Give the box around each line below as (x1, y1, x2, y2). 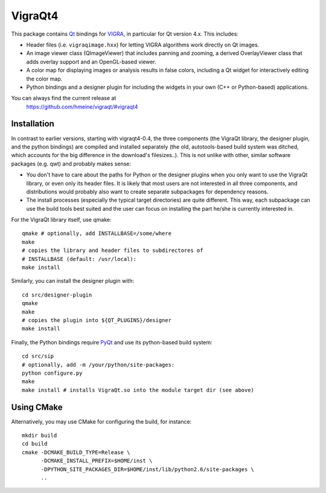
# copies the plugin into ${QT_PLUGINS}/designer (22, 317, 172, 323)
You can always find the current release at (11, 94, 117, 102)
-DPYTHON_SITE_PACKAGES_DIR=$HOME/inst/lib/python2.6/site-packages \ (40, 466, 255, 472)
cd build (22, 440, 48, 447)
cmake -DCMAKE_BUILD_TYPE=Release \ (22, 449, 130, 456)
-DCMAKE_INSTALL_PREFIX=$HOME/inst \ (40, 457, 153, 465)
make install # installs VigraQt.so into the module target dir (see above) (22, 387, 255, 393)
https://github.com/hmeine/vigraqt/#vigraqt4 (26, 103, 138, 110)
